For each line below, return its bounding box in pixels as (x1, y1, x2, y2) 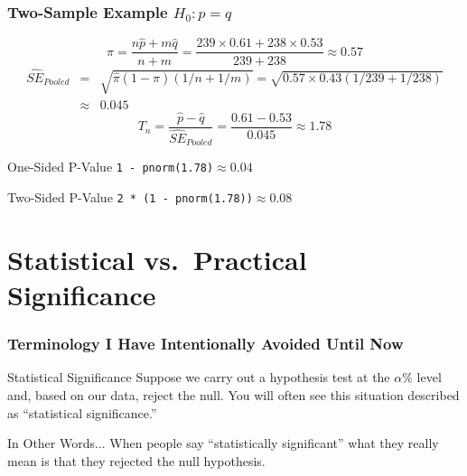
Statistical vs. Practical (7, 240, 307, 277)
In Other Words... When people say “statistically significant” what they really (7, 434, 439, 453)
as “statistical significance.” (7, 403, 157, 422)
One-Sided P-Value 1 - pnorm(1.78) (7, 157, 214, 176)
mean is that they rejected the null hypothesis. (7, 451, 266, 470)
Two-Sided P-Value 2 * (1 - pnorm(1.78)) (7, 188, 253, 206)
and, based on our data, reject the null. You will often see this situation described (7, 386, 460, 405)
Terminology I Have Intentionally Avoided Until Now (7, 332, 404, 355)
